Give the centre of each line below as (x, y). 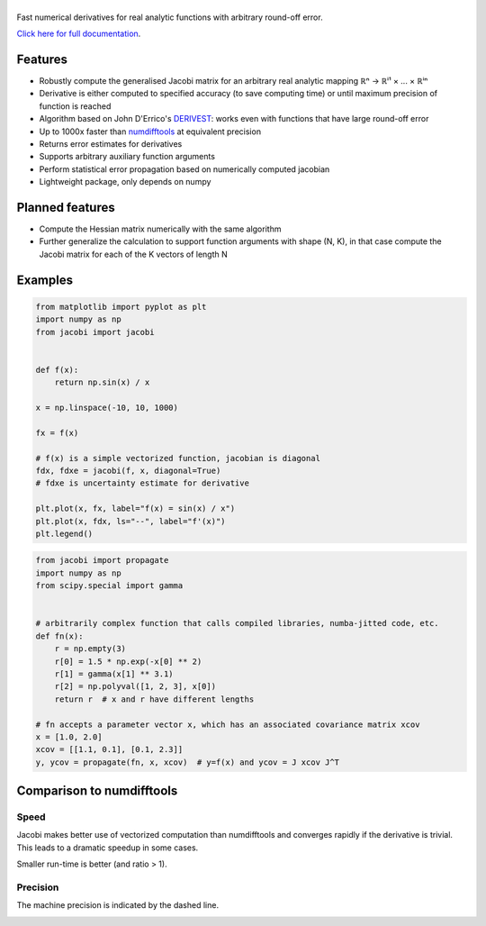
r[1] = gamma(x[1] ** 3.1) (114, 674)
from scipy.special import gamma (109, 586)
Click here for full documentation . (79, 34)
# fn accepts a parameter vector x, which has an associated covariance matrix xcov (228, 724)
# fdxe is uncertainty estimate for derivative (142, 483)
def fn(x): (59, 636)
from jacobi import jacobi (95, 332)
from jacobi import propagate (102, 560)
